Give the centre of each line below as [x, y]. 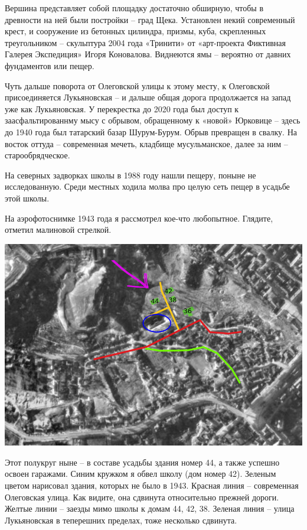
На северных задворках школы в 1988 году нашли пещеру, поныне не [130, 175]
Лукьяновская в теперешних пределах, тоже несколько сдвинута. [121, 520]
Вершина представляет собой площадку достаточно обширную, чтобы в [134, 8]
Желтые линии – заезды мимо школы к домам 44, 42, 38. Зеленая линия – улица [150, 508]
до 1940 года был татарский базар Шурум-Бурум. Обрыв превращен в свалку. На [151, 131]
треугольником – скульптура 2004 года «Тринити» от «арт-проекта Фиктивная [145, 42]
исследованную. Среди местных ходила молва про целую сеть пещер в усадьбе [147, 186]
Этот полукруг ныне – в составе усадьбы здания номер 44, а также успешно [142, 462]
